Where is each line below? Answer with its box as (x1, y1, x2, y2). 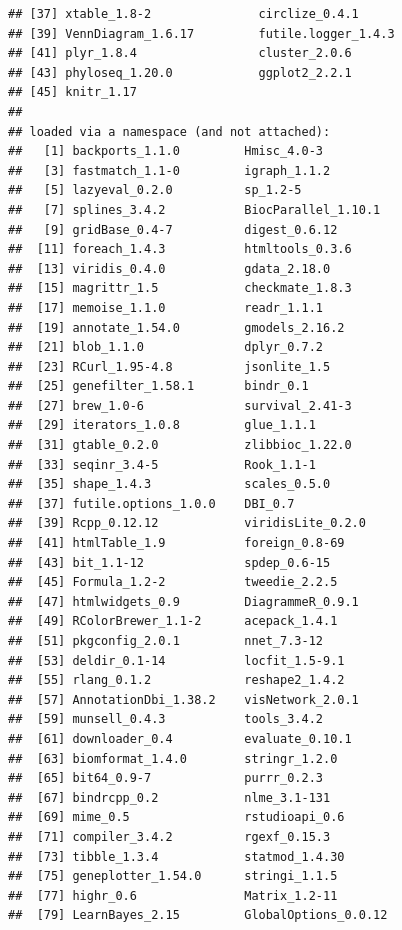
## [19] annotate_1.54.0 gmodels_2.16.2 (8, 320, 345, 335)
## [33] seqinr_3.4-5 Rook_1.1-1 (8, 457, 316, 472)
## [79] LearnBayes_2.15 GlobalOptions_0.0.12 (8, 908, 388, 923)
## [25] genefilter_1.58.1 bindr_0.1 (8, 379, 309, 394)
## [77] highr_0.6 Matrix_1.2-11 (8, 888, 338, 903)
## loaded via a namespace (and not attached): (8, 124, 331, 139)
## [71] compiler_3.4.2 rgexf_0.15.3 (8, 829, 331, 844)
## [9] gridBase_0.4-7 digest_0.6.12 (8, 222, 338, 237)
